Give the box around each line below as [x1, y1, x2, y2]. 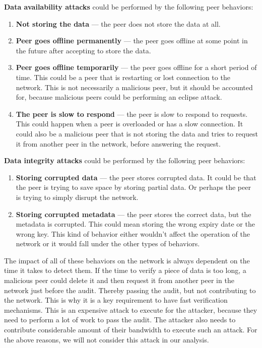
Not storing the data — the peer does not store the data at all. [16, 18, 221, 29]
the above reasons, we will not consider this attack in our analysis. [4, 334, 209, 344]
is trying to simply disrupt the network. [16, 191, 139, 202]
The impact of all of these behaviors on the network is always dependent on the [4, 255, 250, 265]
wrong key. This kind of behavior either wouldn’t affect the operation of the [16, 228, 250, 239]
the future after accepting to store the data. [16, 45, 151, 55]
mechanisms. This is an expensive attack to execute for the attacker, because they [4, 304, 257, 315]
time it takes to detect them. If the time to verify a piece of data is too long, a [4, 265, 246, 275]
